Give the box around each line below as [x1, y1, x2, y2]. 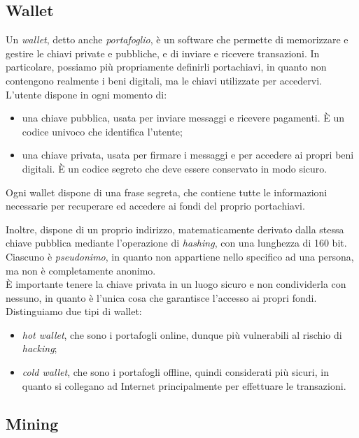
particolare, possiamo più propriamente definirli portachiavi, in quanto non [6, 59, 327, 74]
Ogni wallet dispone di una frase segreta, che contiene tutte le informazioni [6, 184, 328, 199]
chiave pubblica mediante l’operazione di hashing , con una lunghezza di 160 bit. [6, 235, 347, 250]
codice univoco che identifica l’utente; [22, 124, 183, 138]
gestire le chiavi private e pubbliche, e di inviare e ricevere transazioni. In [6, 45, 320, 60]
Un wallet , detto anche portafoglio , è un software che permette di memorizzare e [6, 32, 349, 47]
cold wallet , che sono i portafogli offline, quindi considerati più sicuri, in [22, 365, 329, 379]
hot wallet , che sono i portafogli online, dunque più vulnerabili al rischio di [22, 327, 342, 342]
